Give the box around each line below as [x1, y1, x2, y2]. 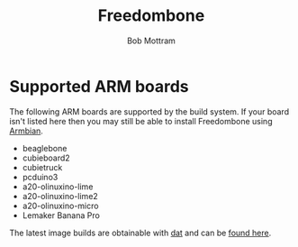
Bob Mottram [127, 35, 176, 46]
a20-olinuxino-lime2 [22, 190, 99, 201]
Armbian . [9, 125, 43, 136]
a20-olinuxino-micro [22, 200, 99, 211]
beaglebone [22, 142, 68, 153]
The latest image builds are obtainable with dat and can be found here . [9, 227, 272, 238]
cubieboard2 [22, 152, 70, 163]
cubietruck [22, 161, 63, 172]
